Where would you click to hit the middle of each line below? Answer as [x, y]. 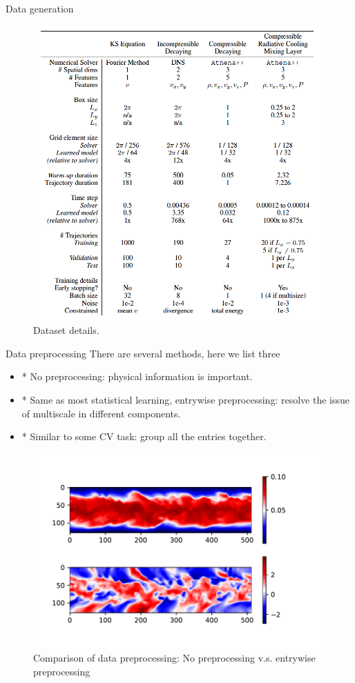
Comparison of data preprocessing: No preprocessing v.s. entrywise [174, 658]
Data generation [40, 8]
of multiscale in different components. [101, 413]
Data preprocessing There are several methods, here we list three [143, 353]
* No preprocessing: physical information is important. [137, 376]
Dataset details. [66, 330]
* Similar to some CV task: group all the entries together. [144, 436]
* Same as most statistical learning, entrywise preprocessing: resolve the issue [185, 400]
